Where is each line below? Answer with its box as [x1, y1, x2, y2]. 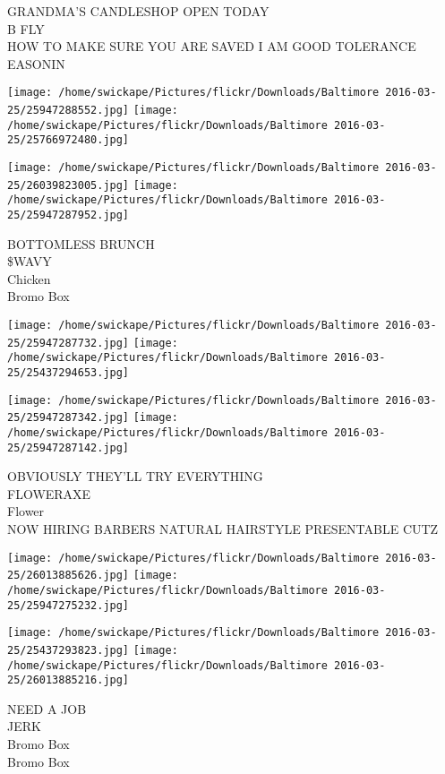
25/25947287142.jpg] [7, 441, 130, 454]
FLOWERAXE [7, 484, 91, 503]
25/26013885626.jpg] [7, 569, 130, 582]
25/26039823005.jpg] [7, 178, 130, 192]
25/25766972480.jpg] [7, 133, 130, 147]
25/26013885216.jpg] [7, 674, 130, 687]
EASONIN [7, 54, 65, 73]
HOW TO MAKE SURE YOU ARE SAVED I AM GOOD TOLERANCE [7, 37, 416, 56]
